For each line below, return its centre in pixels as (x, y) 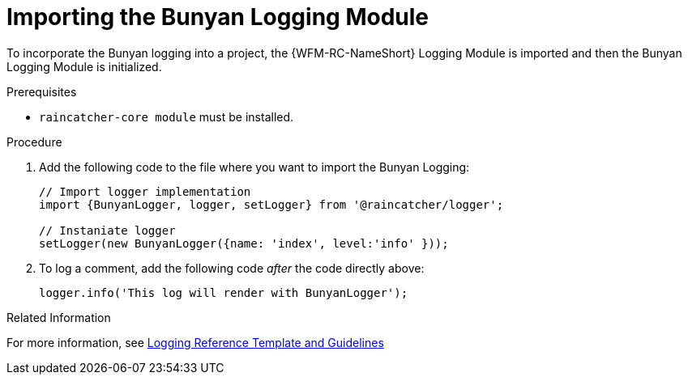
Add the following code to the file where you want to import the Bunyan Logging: (254, 167)
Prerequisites (42, 91)
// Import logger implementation (145, 191)
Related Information (59, 317)
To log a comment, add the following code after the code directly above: (232, 268)
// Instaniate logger (107, 230)
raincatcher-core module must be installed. (167, 116)
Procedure (34, 142)
